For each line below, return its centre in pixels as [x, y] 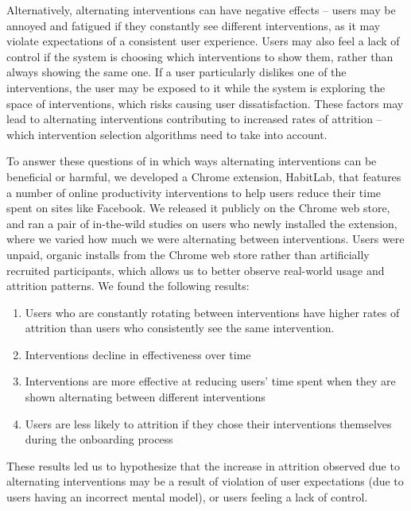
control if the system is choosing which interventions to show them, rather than [200, 56]
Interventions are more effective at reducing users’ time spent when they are [210, 381]
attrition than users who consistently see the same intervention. [180, 328]
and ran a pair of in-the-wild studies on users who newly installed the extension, [202, 223]
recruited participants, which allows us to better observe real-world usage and [196, 270]
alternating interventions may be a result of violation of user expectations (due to [205, 481]
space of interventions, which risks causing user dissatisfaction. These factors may [205, 103]
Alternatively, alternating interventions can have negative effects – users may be [201, 10]
